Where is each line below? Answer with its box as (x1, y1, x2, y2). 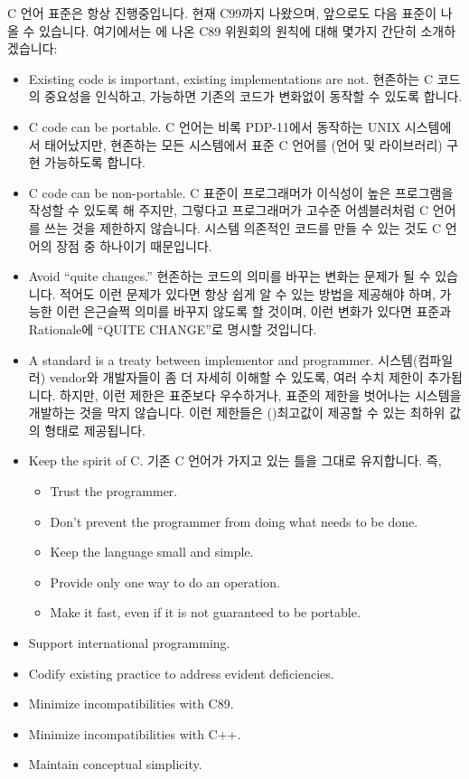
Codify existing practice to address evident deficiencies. (28, 663, 334, 682)
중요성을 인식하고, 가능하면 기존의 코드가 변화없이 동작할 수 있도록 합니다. (44, 87, 463, 106)
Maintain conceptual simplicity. (28, 755, 202, 774)
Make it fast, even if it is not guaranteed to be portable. (50, 603, 361, 622)
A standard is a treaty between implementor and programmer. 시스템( (28, 350, 418, 369)
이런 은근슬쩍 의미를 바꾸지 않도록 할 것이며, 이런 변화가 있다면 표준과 (56, 302, 452, 321)
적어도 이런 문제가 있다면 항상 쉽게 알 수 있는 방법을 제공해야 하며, (60, 284, 436, 303)
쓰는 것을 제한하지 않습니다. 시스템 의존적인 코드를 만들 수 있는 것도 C (44, 218, 442, 237)
